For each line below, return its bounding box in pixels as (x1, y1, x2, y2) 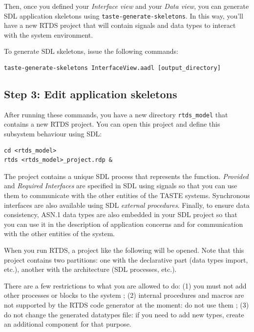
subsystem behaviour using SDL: (4, 129, 102, 139)
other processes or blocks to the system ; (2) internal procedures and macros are (4, 290, 244, 300)
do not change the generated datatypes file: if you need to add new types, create (4, 309, 244, 319)
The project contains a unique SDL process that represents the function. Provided (4, 171, 249, 181)
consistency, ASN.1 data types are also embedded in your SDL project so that (4, 209, 237, 220)
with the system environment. (4, 29, 93, 40)
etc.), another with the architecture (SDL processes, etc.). (4, 264, 177, 274)
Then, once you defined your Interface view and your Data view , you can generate (4, 1, 249, 11)
